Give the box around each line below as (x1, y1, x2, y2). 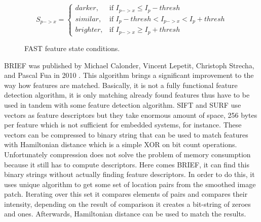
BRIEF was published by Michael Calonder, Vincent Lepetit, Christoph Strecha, (4, 60, 254, 70)
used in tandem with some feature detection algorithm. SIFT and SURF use (4, 99, 241, 110)
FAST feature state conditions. (24, 42, 120, 53)
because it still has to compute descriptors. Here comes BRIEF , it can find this (4, 159, 250, 169)
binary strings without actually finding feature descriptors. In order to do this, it (4, 169, 255, 180)
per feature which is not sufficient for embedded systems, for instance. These (4, 119, 242, 130)
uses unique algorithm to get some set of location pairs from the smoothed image (4, 179, 256, 189)
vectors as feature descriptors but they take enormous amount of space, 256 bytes (4, 109, 257, 120)
